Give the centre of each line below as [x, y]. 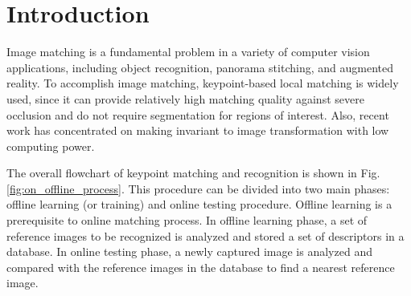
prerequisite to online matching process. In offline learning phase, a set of [187, 220]
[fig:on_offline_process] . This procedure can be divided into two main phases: [198, 188]
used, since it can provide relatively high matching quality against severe [185, 98]
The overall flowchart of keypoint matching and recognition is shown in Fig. [193, 173]
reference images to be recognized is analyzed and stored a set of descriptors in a [205, 235]
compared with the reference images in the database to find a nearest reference [201, 267]
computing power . [51, 146]
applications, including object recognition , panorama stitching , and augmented [200, 67]
